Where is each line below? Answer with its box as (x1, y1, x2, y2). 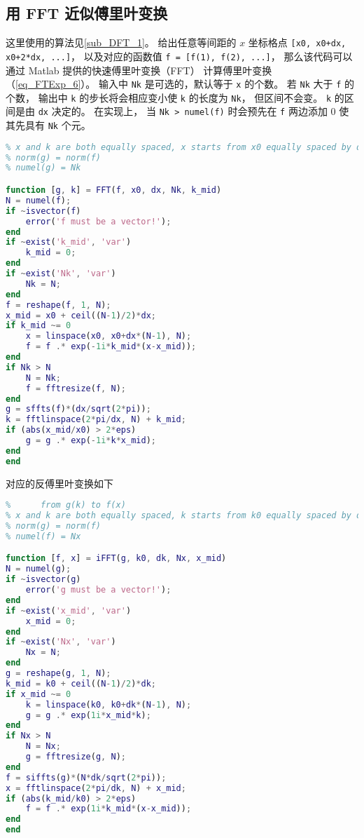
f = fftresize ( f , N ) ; (25, 383, 126, 393)
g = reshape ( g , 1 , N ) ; (6, 668, 111, 679)
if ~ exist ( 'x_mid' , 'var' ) (6, 605, 132, 616)
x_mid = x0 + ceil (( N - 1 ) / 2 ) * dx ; (6, 310, 156, 320)
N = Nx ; (25, 741, 61, 752)
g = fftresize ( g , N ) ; (25, 752, 126, 762)
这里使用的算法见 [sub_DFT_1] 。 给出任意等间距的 (6, 35, 237, 50)
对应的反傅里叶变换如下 (6, 475, 113, 490)
